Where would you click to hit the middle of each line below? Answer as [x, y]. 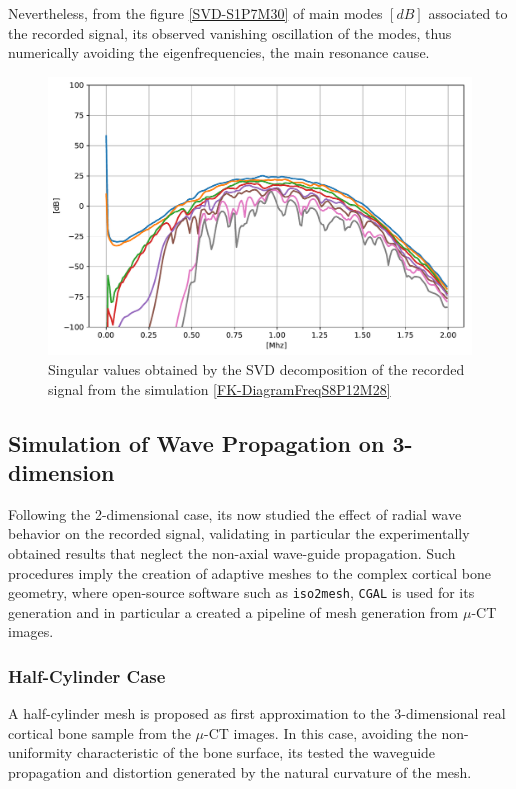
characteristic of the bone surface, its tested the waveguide [256, 752]
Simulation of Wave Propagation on [196, 442]
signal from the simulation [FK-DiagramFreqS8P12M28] [219, 388]
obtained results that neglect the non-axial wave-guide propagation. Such [232, 553]
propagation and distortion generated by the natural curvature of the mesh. [240, 772]
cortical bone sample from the [99, 732]
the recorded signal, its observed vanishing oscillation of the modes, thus [230, 32]
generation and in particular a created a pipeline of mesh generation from [233, 611]
